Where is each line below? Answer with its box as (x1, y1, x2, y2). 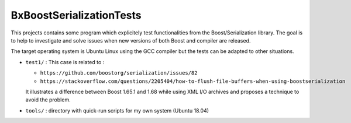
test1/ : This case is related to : (25, 58, 105, 65)
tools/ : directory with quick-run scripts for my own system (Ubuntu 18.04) (25, 107, 209, 114)
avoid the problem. (25, 96, 71, 103)
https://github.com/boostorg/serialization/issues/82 (40, 70, 198, 76)
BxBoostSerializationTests (11, 9, 142, 22)
